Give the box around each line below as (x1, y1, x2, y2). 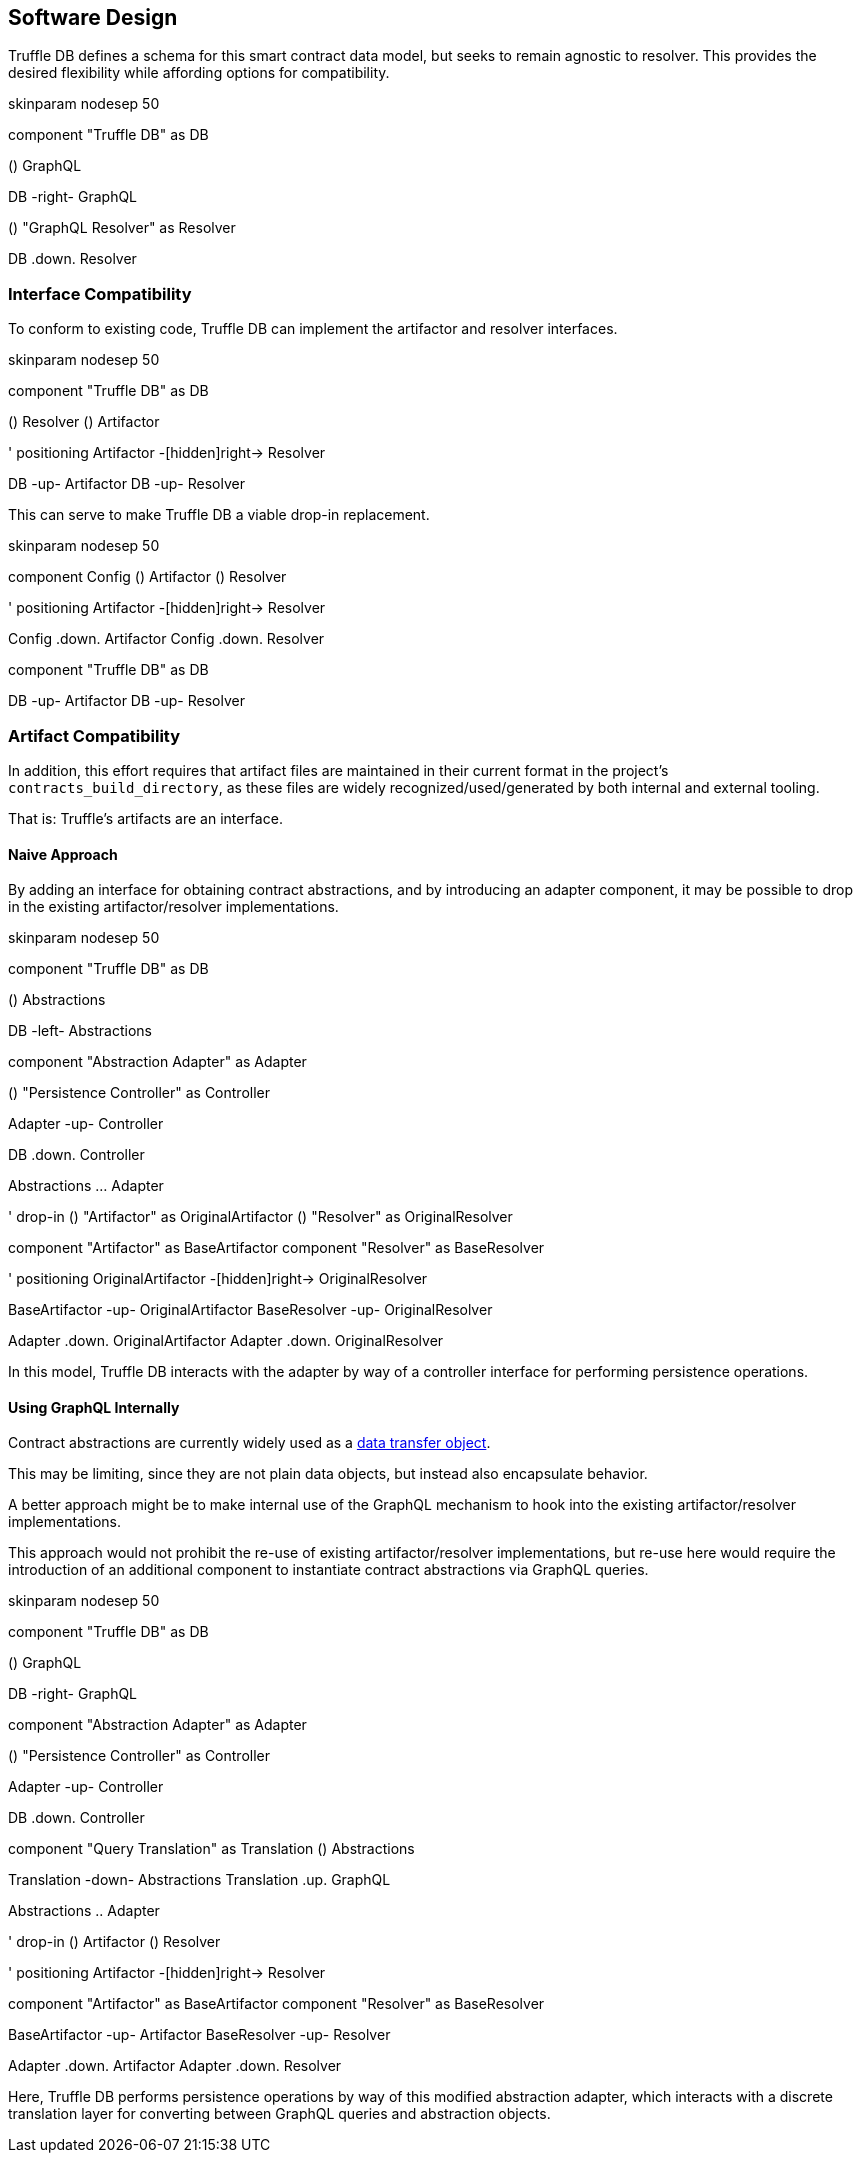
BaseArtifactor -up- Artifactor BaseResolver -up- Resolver (8, 2026, 391, 2044)
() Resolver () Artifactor (8, 413, 160, 431)
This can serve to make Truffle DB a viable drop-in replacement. (8, 506, 430, 524)
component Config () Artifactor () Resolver (8, 568, 287, 586)
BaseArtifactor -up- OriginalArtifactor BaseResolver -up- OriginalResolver (8, 1301, 493, 1319)
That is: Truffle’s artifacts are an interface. (8, 809, 283, 827)
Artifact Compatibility (8, 725, 181, 746)
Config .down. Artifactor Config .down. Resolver (8, 630, 325, 648)
